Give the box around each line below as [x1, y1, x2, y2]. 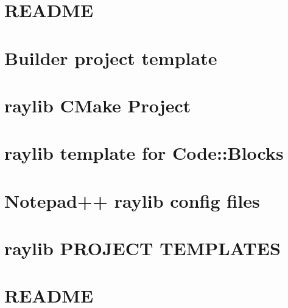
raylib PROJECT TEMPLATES [4, 236, 281, 261]
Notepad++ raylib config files [4, 188, 260, 213]
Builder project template [4, 45, 217, 70]
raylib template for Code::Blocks [4, 140, 284, 165]
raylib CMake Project [4, 92, 191, 117]
